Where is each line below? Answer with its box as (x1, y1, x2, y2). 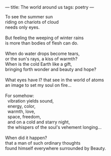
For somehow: (5, 93, 35, 99)
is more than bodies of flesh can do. (5, 40, 78, 46)
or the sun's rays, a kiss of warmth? (5, 56, 78, 61)
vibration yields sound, (7, 98, 54, 104)
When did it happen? (5, 135, 47, 141)
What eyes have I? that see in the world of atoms (5, 77, 105, 83)
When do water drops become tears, (5, 51, 80, 56)
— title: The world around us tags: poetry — (5, 4, 94, 10)
